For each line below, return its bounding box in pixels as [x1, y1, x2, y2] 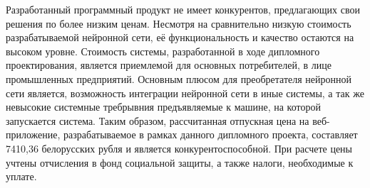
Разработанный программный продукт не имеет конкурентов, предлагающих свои [6, 2, 360, 16]
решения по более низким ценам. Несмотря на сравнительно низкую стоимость [6, 16, 351, 31]
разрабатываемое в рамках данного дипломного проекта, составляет [63, 127, 358, 142]
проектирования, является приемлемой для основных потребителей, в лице [6, 57, 332, 72]
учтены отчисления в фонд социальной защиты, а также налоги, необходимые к [6, 155, 354, 170]
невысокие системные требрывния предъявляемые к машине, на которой [6, 99, 321, 114]
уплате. [6, 169, 37, 184]
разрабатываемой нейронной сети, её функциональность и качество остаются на [6, 30, 354, 45]
